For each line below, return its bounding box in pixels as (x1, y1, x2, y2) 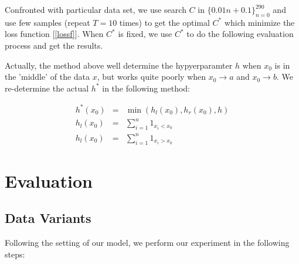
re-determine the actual (5, 82, 89, 94)
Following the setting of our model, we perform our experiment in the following (5, 236, 290, 249)
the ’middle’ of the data (5, 70, 90, 83)
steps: (5, 248, 25, 260)
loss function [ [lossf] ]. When (5, 28, 104, 40)
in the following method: (102, 82, 191, 94)
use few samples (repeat (5, 16, 90, 28)
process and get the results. (5, 39, 103, 51)
